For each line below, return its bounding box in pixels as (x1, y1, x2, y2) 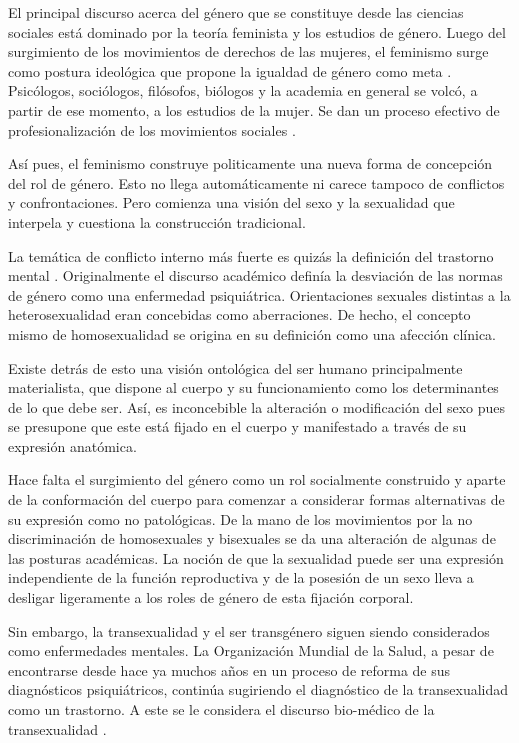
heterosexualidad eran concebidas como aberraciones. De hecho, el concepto (8, 304, 471, 325)
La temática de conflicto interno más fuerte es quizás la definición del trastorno (8, 245, 494, 266)
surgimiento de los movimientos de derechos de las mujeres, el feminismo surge (8, 41, 489, 62)
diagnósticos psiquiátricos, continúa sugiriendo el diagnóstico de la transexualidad (8, 679, 509, 700)
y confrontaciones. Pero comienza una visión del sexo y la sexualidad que (8, 192, 455, 213)
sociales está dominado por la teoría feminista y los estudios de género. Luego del (8, 21, 506, 42)
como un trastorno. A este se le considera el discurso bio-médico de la (8, 699, 435, 719)
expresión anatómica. (8, 435, 137, 456)
